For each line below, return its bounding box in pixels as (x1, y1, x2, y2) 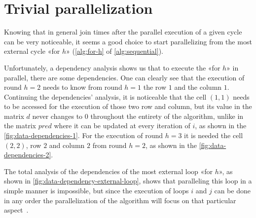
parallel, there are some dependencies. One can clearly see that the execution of (4, 72, 245, 82)
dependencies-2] (4, 149, 51, 160)
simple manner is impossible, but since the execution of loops (4, 185, 189, 196)
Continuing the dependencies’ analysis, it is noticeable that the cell (4, 91, 207, 102)
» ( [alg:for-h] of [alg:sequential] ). (66, 46, 163, 56)
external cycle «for (4, 46, 60, 56)
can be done (214, 185, 251, 196)
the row (143, 82, 167, 92)
